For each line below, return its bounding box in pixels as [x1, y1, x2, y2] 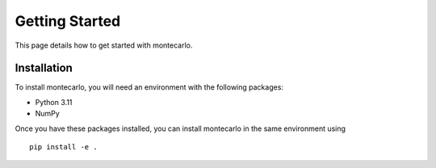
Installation [15, 61, 73, 75]
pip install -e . [29, 142, 98, 152]
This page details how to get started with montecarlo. [15, 40, 193, 50]
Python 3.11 [35, 97, 73, 107]
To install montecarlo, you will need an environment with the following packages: [15, 82, 284, 92]
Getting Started [15, 12, 121, 30]
